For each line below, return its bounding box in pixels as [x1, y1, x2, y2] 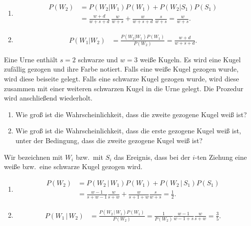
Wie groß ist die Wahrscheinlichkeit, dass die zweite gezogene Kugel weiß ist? [15, 109, 247, 119]
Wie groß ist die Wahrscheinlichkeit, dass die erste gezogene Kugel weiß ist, [15, 126, 241, 136]
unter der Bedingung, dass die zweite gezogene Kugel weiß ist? [15, 135, 203, 146]
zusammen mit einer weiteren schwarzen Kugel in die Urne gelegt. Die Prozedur [4, 83, 244, 93]
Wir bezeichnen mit [4, 151, 63, 162]
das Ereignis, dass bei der [114, 151, 190, 162]
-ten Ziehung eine [195, 151, 247, 162]
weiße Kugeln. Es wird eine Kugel [139, 54, 241, 64]
